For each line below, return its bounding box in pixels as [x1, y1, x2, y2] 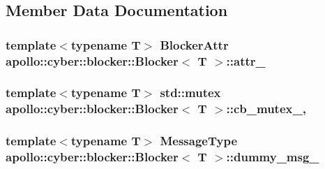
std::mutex [160, 84, 221, 101]
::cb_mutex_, [226, 100, 306, 117]
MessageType [160, 132, 238, 149]
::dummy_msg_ [226, 148, 319, 166]
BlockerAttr [160, 36, 229, 53]
